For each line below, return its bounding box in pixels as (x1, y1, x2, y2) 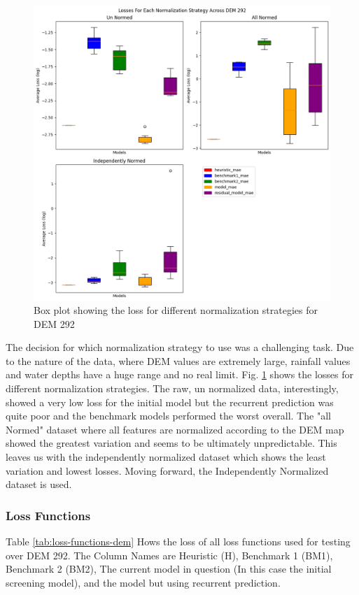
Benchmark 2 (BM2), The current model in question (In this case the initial (6, 561, 332, 576)
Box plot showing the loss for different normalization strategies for (34, 303, 318, 317)
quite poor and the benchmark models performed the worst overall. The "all (6, 408, 331, 423)
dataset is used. (6, 477, 72, 492)
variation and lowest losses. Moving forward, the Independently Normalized (6, 463, 329, 478)
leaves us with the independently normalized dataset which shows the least (6, 450, 326, 464)
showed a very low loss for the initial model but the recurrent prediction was (6, 394, 334, 409)
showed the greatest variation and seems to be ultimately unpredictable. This (6, 436, 337, 450)
